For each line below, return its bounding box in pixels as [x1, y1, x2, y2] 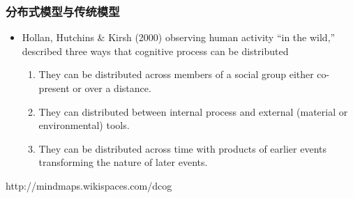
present [38, 81, 70, 95]
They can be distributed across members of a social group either [38, 67, 314, 82]
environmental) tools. [38, 118, 130, 132]
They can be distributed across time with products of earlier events [38, 141, 326, 155]
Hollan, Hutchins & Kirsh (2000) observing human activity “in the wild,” [22, 30, 336, 45]
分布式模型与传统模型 [6, 2, 120, 20]
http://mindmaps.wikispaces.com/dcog [6, 178, 172, 192]
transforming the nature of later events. [38, 155, 208, 169]
